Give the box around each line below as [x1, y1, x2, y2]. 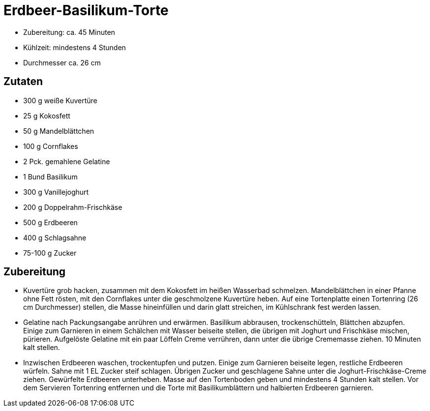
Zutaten [3, 75, 43, 88]
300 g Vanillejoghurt [23, 187, 89, 196]
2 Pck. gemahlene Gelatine [23, 157, 110, 166]
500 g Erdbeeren [23, 218, 78, 227]
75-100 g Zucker [23, 248, 77, 257]
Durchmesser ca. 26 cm [23, 58, 101, 67]
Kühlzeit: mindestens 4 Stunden [23, 43, 126, 52]
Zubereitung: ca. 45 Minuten [23, 28, 115, 36]
